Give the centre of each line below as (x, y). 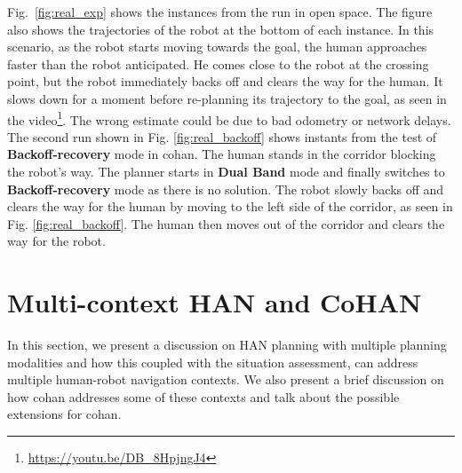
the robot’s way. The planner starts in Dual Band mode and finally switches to (226, 171)
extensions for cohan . (64, 414)
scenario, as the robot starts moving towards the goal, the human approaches (217, 47)
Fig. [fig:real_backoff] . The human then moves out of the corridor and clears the (226, 223)
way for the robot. (56, 241)
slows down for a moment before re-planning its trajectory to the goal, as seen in (227, 98)
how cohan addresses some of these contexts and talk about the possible (203, 396)
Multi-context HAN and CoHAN (215, 302)
